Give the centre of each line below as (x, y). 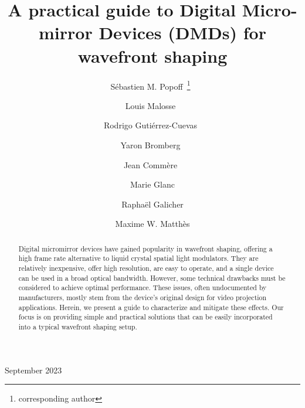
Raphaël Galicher (152, 204)
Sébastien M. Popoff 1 (150, 85)
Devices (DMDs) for (182, 33)
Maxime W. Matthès (152, 224)
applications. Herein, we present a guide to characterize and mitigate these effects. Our (151, 307)
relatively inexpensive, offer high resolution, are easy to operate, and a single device (146, 268)
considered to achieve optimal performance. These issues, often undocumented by (143, 288)
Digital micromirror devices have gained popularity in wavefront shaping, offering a (145, 248)
